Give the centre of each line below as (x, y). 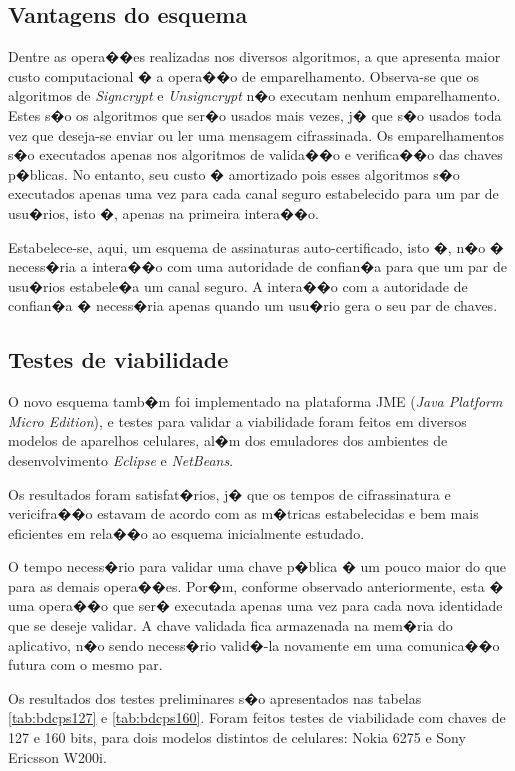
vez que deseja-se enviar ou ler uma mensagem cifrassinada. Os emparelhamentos (256, 134)
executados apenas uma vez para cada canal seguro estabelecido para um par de (253, 193)
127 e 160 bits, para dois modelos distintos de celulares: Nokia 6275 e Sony (237, 737)
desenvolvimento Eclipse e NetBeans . (121, 459)
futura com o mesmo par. (85, 664)
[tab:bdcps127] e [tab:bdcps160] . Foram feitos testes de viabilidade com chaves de (257, 717)
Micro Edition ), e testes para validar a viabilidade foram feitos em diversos (237, 420)
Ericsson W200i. (57, 756)
